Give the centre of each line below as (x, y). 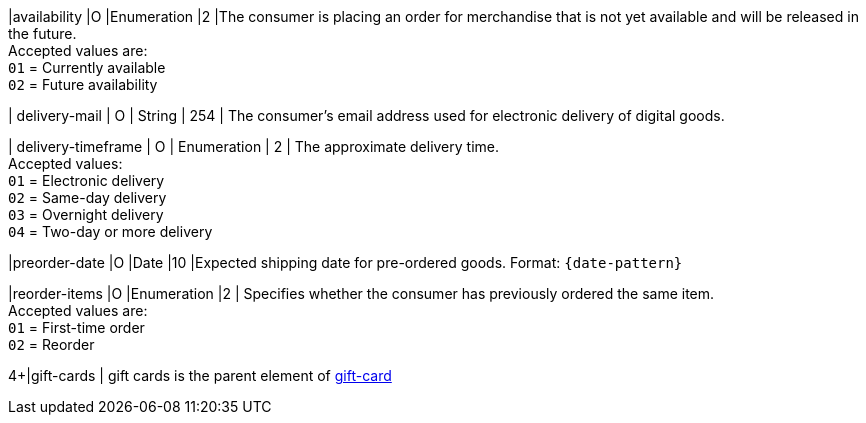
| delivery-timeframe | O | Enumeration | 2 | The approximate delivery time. (254, 146)
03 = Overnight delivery (86, 214)
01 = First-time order (76, 327)
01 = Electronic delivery (86, 180)
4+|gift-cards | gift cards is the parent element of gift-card (200, 375)
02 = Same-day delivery (87, 197)
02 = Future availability (83, 84)
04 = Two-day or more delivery (110, 231)
